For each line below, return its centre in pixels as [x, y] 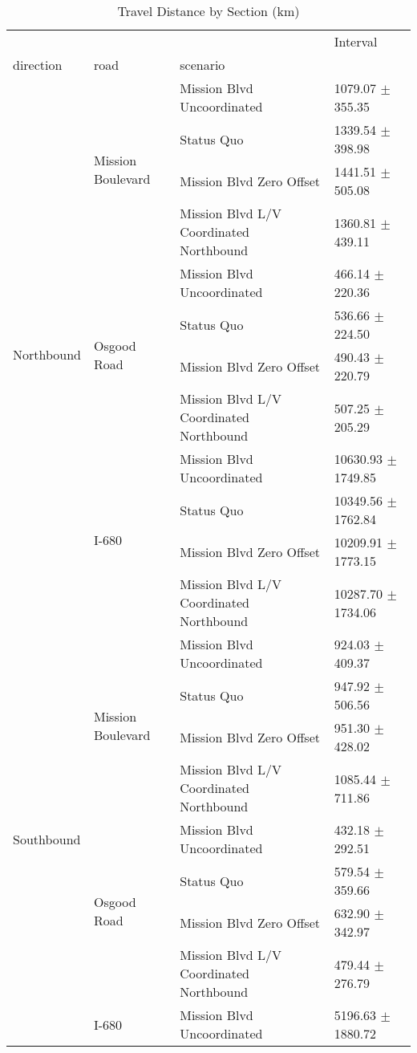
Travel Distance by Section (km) [208, 11]
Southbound [47, 839]
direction [38, 65]
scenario [202, 65]
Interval [356, 41]
